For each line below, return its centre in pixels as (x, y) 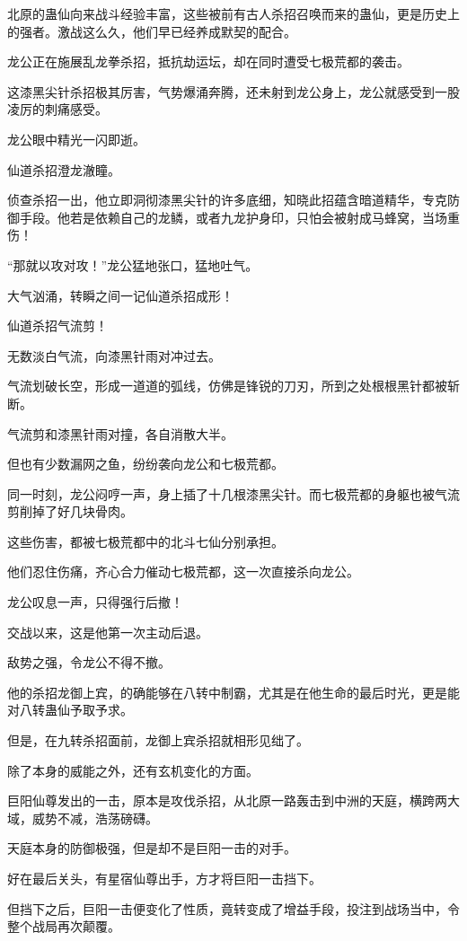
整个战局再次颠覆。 (64, 926)
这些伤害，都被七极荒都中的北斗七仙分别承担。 (145, 541)
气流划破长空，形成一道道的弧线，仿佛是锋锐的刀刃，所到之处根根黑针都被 (227, 386)
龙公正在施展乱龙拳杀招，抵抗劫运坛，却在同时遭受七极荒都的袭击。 (208, 62)
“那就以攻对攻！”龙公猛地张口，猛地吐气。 (133, 264)
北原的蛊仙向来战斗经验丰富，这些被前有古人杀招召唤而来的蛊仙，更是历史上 (233, 13)
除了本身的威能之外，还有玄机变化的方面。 (133, 770)
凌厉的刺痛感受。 (57, 109)
